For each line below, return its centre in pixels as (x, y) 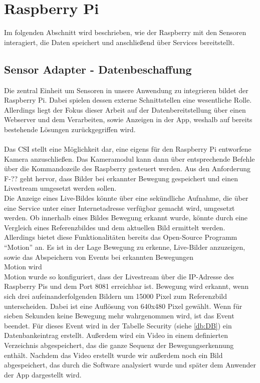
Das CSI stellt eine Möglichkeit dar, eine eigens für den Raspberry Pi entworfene (128, 149)
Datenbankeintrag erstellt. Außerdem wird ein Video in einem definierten (116, 335)
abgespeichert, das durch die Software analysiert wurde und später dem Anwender (130, 365)
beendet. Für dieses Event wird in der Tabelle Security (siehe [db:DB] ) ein (118, 325)
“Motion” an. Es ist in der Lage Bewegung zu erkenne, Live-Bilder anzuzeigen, (125, 247)
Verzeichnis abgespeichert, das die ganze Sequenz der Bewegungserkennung (119, 345)
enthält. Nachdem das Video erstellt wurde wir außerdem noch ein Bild (113, 355)
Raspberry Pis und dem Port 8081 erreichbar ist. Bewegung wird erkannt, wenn (126, 286)
